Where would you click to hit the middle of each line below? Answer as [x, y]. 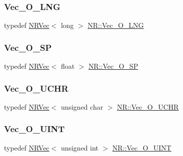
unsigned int [80, 147]
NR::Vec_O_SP [113, 66]
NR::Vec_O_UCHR [148, 106]
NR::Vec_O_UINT [142, 147]
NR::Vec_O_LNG [116, 25]
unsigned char [82, 106]
